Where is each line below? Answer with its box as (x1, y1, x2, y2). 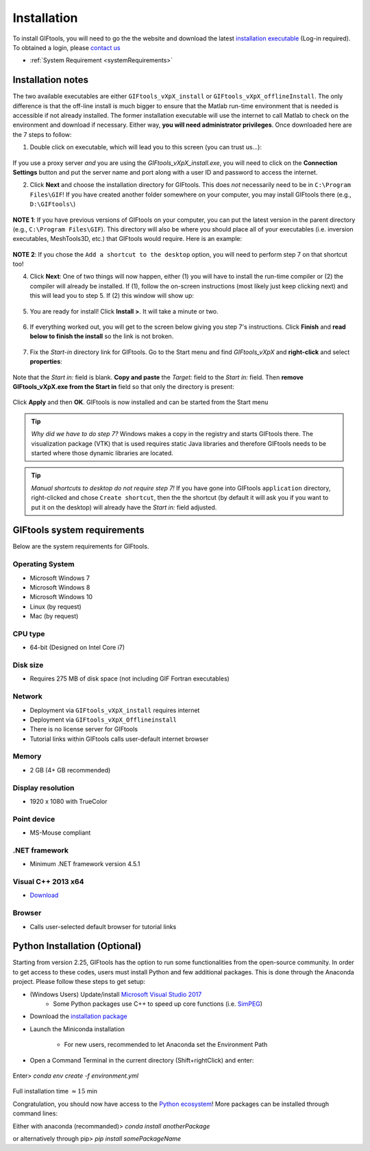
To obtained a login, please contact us (12, 43, 121, 51)
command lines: (12, 1109, 58, 1117)
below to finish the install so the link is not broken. (29, 332, 174, 340)
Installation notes (12, 74, 89, 86)
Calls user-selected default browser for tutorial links (29, 922, 177, 931)
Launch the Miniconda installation (29, 1024, 125, 1033)
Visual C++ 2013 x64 (12, 877, 84, 887)
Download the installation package (29, 1012, 127, 1020)
